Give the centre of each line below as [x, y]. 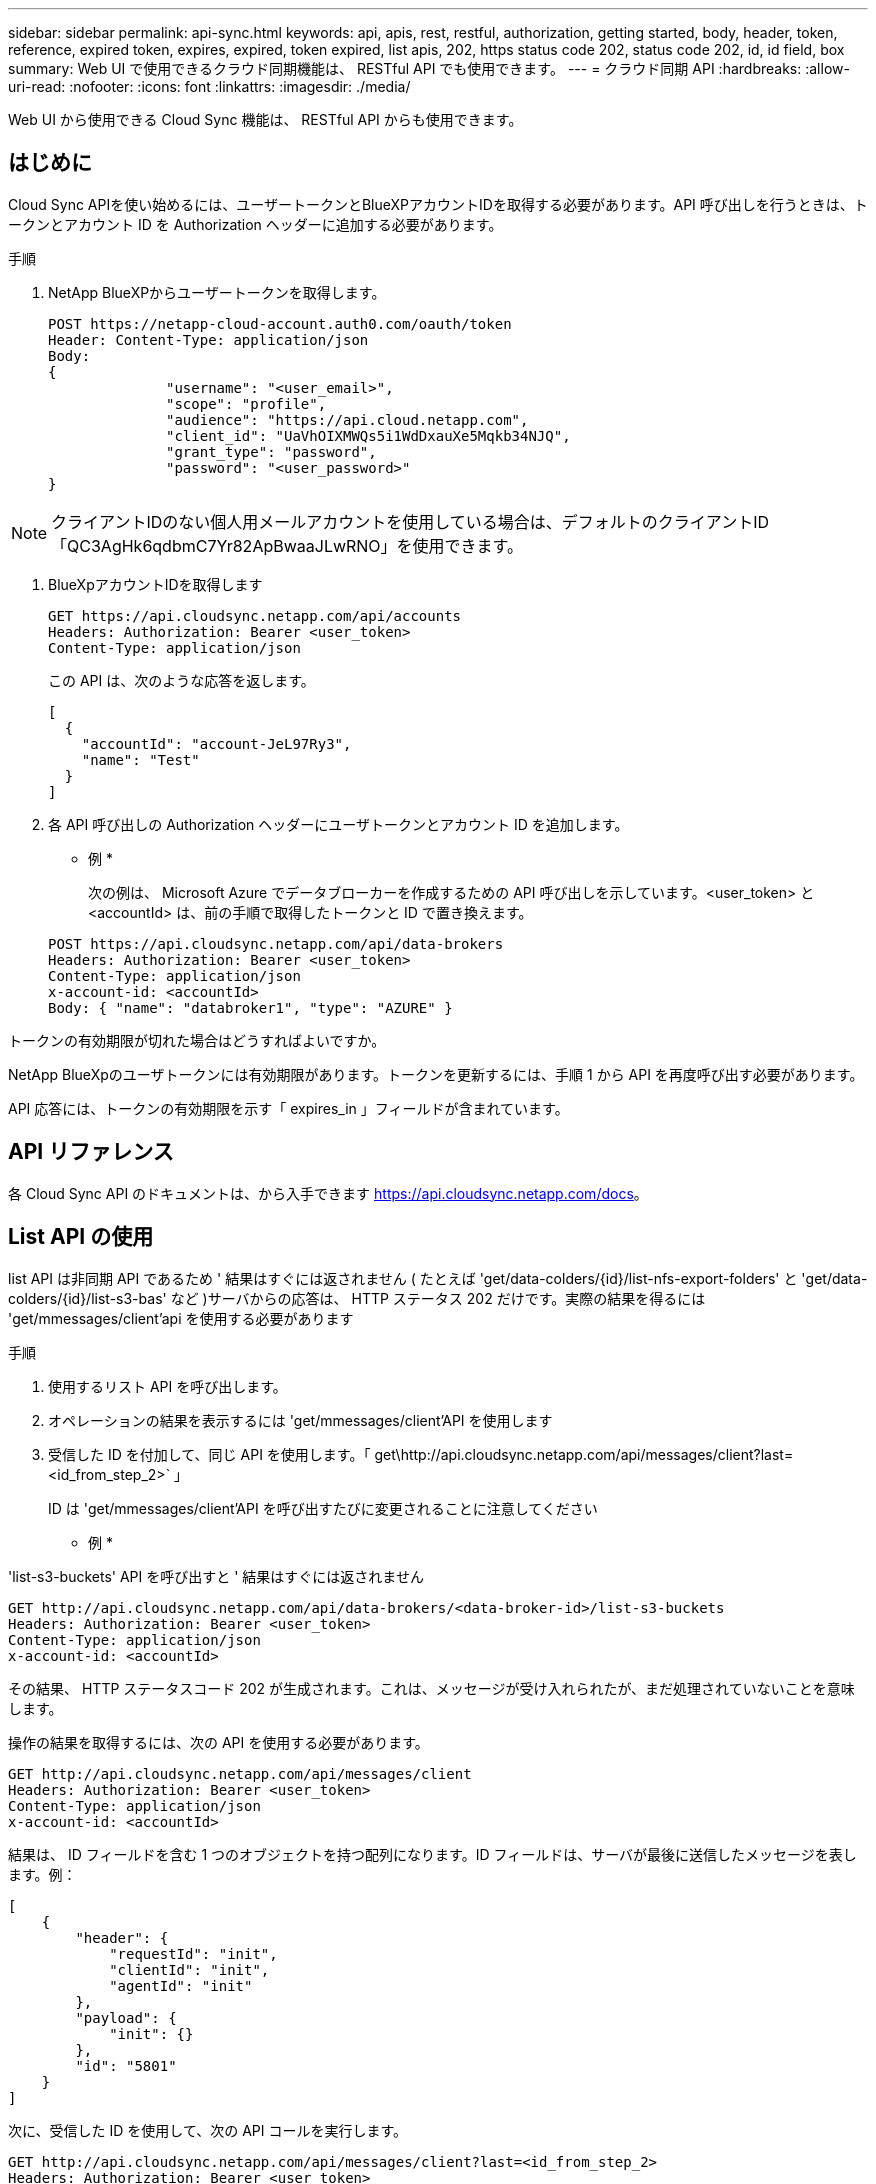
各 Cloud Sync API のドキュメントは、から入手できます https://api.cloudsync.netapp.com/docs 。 [328, 1193]
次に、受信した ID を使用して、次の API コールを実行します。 [208, 2130]
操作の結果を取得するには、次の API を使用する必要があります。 [218, 1742]
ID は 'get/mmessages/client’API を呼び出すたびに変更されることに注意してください [323, 1508]
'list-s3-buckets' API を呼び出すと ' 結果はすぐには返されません [216, 1576]
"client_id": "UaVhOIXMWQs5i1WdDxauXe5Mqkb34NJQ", [368, 435]
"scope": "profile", [246, 403]
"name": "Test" [140, 759]
